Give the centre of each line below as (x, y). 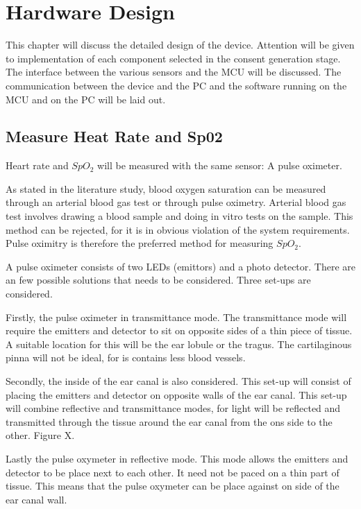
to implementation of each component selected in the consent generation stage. (173, 58)
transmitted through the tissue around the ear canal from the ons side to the (169, 421)
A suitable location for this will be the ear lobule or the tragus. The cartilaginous (179, 344)
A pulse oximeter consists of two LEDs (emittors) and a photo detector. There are (181, 266)
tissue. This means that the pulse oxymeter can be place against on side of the (173, 486)
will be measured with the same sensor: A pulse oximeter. (220, 165)
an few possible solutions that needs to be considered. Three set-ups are (158, 280)
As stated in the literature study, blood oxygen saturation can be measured (166, 188)
